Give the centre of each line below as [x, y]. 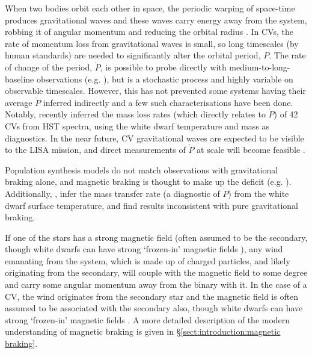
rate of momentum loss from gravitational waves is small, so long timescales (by [152, 43]
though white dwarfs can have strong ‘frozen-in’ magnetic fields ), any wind [144, 249]
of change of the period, [49, 67]
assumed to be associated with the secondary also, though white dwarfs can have [154, 308]
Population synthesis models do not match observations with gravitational [142, 169]
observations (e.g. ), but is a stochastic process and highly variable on [165, 79]
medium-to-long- [260, 67]
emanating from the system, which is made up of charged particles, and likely [148, 260]
